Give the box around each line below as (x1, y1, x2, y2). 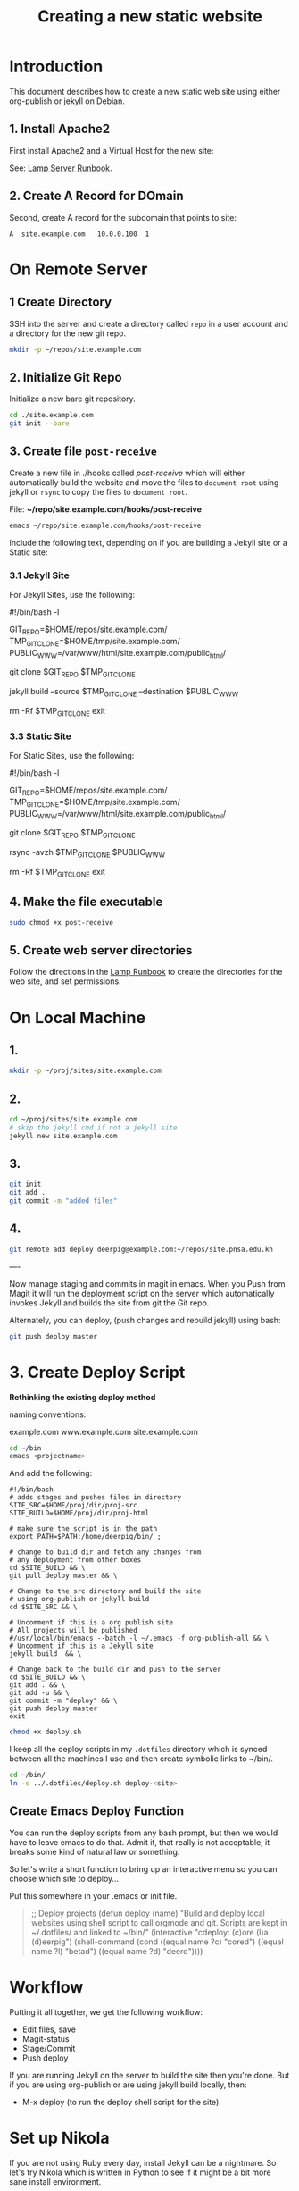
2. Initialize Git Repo (9, 369, 122, 385)
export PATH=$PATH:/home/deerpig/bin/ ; (9, 1532, 162, 1541)
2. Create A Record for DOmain (9, 189, 184, 204)
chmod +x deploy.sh (9, 1727, 82, 1737)
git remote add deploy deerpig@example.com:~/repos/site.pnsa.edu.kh (9, 1245, 274, 1254)
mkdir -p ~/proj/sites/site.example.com (9, 1066, 162, 1076)
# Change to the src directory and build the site (9, 1587, 202, 1596)
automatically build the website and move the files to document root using (9, 476, 279, 488)
